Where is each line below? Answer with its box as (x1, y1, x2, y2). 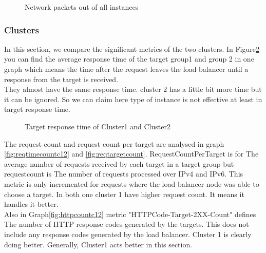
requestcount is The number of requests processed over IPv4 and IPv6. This (4, 168, 243, 179)
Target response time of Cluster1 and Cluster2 (25, 121, 170, 131)
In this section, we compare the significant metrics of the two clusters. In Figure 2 (4, 43, 259, 54)
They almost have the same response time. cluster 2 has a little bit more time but (4, 84, 262, 94)
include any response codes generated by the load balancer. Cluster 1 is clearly (4, 228, 252, 239)
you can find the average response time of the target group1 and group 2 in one (4, 53, 254, 64)
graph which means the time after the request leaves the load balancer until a (4, 64, 249, 74)
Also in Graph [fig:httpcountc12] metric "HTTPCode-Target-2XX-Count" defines (4, 208, 256, 219)
